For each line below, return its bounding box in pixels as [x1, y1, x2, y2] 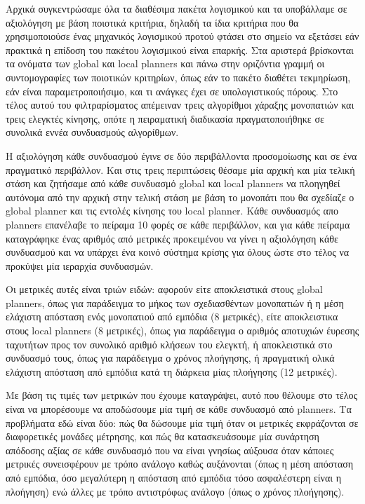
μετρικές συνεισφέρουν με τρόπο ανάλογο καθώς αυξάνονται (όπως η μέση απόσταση [6, 456, 354, 471]
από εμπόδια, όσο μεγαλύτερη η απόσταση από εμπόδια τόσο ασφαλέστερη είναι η [6, 470, 342, 484]
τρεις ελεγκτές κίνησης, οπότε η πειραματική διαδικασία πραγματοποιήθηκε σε [6, 111, 324, 125]
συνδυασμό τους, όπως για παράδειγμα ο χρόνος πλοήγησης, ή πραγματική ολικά [6, 350, 335, 365]
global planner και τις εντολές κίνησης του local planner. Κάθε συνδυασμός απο [6, 203, 338, 218]
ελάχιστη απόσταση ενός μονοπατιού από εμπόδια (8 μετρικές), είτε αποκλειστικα [6, 309, 338, 324]
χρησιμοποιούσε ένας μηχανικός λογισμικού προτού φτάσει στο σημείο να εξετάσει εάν [6, 29, 359, 43]
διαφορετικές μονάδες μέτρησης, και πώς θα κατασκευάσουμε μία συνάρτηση [6, 429, 319, 444]
